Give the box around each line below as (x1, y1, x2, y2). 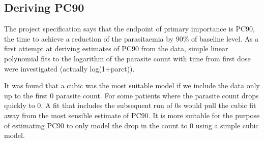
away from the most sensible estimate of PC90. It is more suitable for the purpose (4, 110, 260, 120)
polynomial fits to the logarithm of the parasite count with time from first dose (4, 53, 251, 63)
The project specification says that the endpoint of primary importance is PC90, (4, 23, 255, 34)
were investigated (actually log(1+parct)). (4, 63, 135, 74)
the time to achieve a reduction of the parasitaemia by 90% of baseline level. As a (4, 33, 259, 44)
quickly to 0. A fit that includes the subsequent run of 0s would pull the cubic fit (4, 100, 256, 111)
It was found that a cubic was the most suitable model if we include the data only (4, 80, 260, 91)
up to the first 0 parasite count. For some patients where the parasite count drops (4, 90, 259, 100)
